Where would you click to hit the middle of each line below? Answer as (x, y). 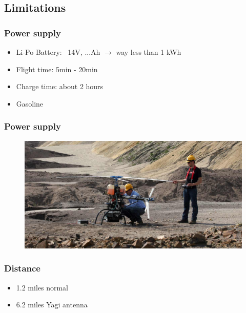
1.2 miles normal (42, 287)
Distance (22, 268)
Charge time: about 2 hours (60, 86)
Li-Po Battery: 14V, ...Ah (58, 52)
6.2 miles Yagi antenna (52, 305)
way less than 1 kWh (149, 52)
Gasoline (30, 103)
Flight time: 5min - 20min (57, 69)
